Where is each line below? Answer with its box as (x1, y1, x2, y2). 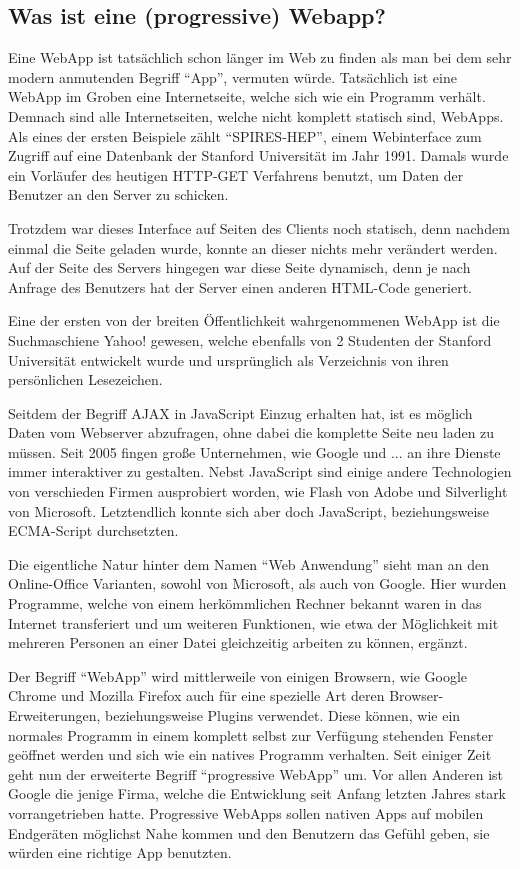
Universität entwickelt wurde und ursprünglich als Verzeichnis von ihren (8, 349, 449, 370)
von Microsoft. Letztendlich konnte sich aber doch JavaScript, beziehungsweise (8, 500, 490, 521)
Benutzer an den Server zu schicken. (8, 184, 229, 205)
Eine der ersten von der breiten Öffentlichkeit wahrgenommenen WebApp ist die (8, 310, 500, 331)
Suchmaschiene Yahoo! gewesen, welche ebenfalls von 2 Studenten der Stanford (8, 329, 492, 350)
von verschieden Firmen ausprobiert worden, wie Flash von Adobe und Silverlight (8, 481, 508, 502)
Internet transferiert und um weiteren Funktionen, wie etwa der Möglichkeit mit (8, 612, 499, 633)
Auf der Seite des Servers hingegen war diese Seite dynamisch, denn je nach (8, 257, 471, 278)
